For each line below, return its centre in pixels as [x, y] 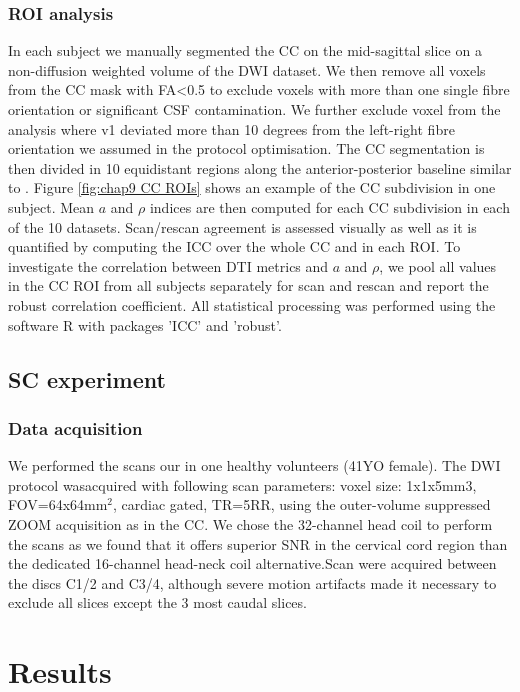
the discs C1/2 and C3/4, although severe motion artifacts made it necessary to [252, 582]
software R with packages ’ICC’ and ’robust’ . [145, 324]
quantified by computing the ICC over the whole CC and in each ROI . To [234, 246]
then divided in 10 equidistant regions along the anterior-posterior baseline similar [260, 167]
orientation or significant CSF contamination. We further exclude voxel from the [254, 109]
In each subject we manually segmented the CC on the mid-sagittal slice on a [245, 50]
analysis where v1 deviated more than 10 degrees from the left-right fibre [231, 128]
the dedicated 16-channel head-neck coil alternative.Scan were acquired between [252, 563]
